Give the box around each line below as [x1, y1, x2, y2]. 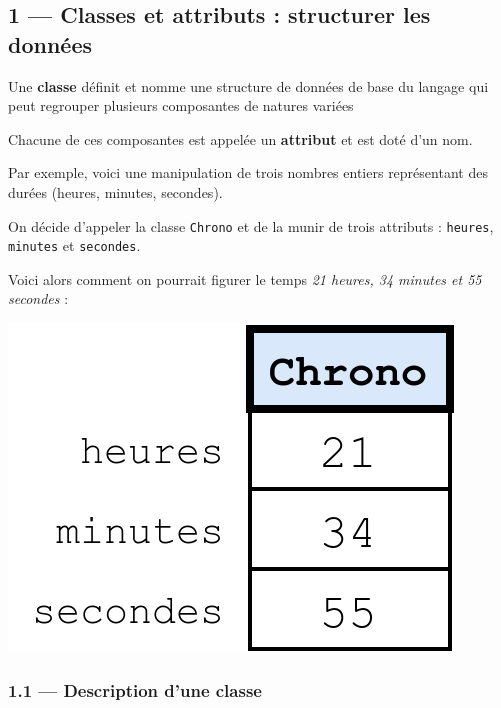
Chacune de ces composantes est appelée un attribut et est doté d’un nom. [8, 128, 473, 149]
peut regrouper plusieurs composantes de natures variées [8, 95, 354, 116]
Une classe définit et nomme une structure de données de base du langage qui [8, 75, 489, 96]
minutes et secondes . [8, 235, 141, 256]
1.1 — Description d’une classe [8, 677, 262, 702]
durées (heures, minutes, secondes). [8, 181, 223, 202]
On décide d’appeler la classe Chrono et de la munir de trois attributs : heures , [8, 215, 494, 236]
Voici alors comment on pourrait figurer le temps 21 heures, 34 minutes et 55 [8, 268, 482, 289]
